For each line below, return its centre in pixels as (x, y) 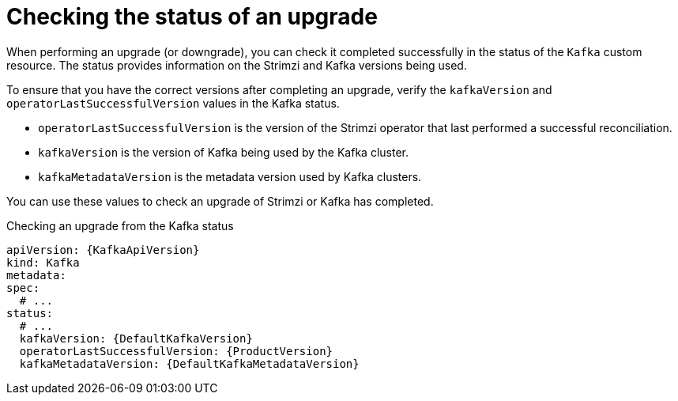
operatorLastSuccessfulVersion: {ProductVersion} (176, 351)
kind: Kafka (43, 262)
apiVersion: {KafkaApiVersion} (103, 250)
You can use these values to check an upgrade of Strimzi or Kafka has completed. (220, 201)
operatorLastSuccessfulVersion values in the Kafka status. (173, 103)
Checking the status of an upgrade (192, 17)
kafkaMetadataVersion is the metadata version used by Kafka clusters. (230, 176)
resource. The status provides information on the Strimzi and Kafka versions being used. (237, 65)
